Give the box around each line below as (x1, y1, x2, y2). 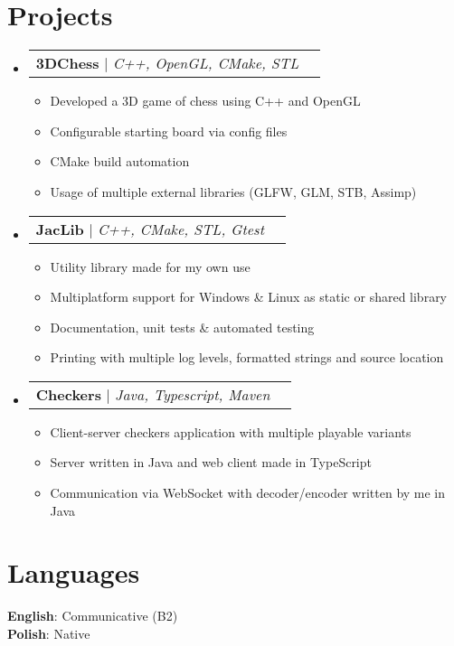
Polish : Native (7, 623, 90, 642)
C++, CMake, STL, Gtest (97, 218, 264, 239)
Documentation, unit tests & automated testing (50, 317, 315, 336)
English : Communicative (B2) (7, 606, 178, 625)
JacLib (35, 218, 84, 239)
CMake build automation (50, 152, 190, 171)
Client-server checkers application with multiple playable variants (50, 422, 411, 441)
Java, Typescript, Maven (115, 383, 270, 405)
